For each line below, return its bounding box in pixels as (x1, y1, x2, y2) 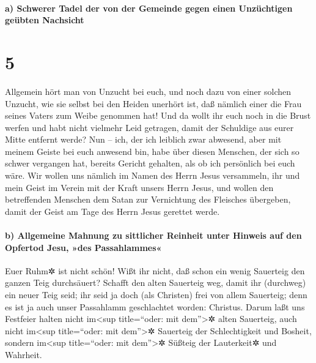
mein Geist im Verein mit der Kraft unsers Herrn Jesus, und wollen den (5, 181, 274, 193)
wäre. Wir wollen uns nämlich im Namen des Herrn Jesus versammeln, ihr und (5, 169, 300, 182)
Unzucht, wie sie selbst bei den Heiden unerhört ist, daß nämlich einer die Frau (5, 97, 302, 110)
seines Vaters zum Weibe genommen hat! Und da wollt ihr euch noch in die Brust (5, 109, 311, 122)
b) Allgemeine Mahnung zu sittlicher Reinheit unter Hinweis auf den (5, 229, 302, 242)
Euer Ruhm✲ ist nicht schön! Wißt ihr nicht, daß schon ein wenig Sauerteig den (5, 264, 305, 277)
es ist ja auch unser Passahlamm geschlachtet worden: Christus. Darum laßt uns (5, 300, 305, 313)
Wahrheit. (5, 348, 42, 361)
